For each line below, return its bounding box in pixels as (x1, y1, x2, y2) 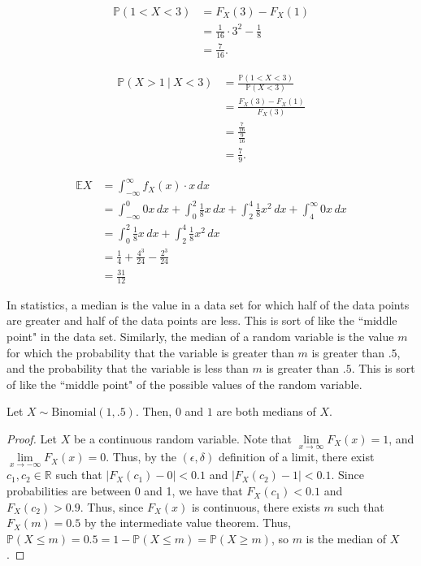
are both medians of (216, 403, 316, 420)
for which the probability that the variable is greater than (7, 343, 294, 361)
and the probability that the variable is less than (7, 360, 249, 377)
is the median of (306, 529, 387, 547)
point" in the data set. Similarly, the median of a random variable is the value (7, 328, 394, 345)
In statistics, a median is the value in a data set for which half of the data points (7, 296, 410, 313)
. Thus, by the (106, 448, 176, 465)
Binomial (51, 407, 97, 419)
